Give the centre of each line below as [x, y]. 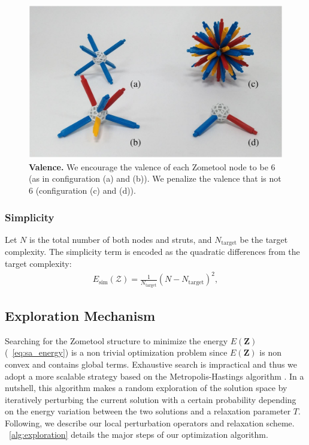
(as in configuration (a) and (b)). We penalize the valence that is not [155, 178]
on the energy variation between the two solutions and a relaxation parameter [148, 411]
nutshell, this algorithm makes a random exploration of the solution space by [146, 388]
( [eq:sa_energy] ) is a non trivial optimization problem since [116, 352]
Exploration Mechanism [80, 315]
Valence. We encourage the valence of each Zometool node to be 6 [152, 166]
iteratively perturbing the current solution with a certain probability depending [151, 399]
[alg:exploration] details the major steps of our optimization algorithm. [139, 435]
